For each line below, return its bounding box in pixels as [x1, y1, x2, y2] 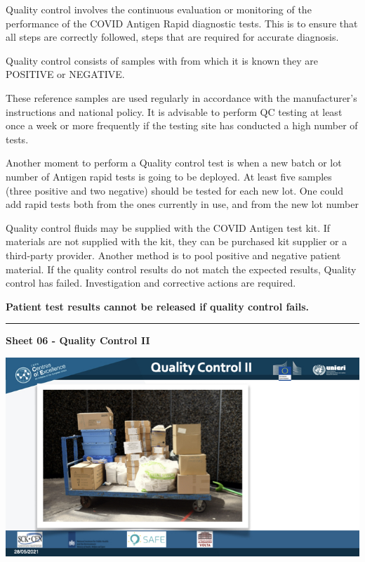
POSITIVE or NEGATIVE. [6, 67, 125, 81]
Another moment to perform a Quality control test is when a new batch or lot [6, 155, 342, 170]
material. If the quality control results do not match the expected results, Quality [6, 261, 357, 276]
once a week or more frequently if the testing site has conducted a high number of [6, 118, 358, 133]
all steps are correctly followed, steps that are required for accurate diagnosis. [6, 30, 339, 44]
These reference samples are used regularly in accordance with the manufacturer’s [6, 90, 357, 105]
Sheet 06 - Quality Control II [6, 333, 150, 348]
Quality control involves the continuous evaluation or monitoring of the [6, 2, 312, 16]
